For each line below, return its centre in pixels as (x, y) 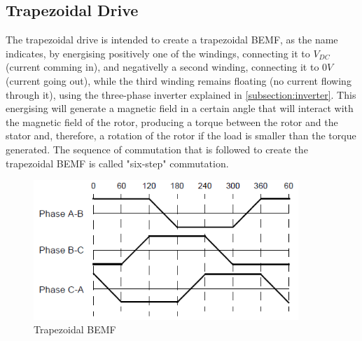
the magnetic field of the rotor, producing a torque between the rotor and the (172, 121)
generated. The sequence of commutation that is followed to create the (157, 149)
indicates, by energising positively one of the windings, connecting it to (158, 53)
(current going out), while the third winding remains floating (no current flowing (179, 80)
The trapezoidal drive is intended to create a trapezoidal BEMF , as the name (172, 40)
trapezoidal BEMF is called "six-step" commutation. (117, 163)
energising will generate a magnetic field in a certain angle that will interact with (180, 108)
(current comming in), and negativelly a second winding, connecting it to (162, 67)
